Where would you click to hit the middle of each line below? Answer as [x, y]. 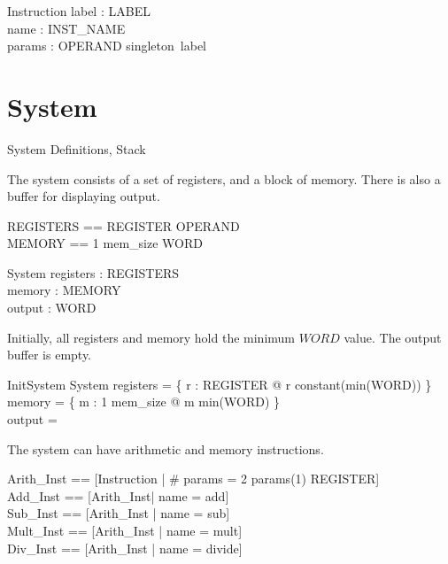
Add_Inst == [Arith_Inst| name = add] [118, 495]
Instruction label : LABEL [79, 11]
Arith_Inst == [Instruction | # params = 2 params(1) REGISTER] [193, 479]
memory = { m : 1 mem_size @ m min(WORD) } [144, 402]
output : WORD [52, 308]
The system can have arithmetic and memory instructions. [166, 448]
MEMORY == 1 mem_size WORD [105, 243]
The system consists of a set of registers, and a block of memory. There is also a [224, 178]
